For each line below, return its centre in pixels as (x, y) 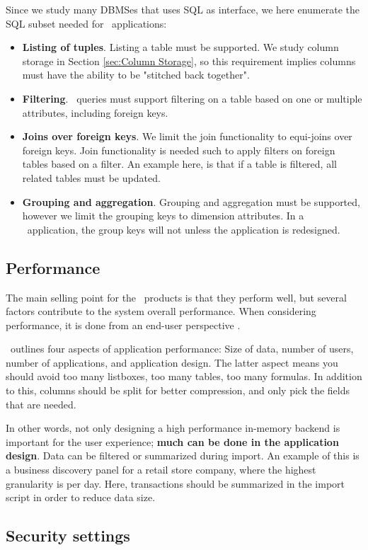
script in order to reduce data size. (81, 497)
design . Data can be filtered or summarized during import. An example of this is (183, 456)
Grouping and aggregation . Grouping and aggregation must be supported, (191, 201)
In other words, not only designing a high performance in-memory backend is (173, 428)
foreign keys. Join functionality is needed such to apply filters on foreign (179, 150)
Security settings (68, 535)
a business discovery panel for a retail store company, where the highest (161, 470)
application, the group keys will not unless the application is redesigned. (184, 229)
